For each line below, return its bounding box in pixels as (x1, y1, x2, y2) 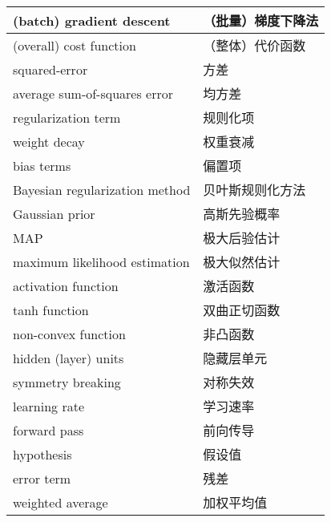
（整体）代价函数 (203, 36, 306, 55)
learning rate (13, 396, 84, 415)
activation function (13, 276, 119, 295)
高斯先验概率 (203, 204, 281, 223)
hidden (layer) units (13, 348, 124, 367)
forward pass (13, 420, 84, 439)
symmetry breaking (13, 372, 121, 391)
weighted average (13, 492, 108, 512)
